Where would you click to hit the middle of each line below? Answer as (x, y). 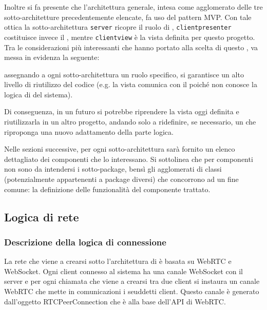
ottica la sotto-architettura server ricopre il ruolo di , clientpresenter (118, 27)
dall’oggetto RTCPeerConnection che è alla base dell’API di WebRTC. (115, 301)
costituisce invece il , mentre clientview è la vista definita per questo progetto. (130, 37)
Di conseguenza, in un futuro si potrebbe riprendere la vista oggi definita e (122, 111)
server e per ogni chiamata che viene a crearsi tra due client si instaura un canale (132, 281)
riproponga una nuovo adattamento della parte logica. (89, 131)
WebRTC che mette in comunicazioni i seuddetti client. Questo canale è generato (132, 291)
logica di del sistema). (39, 94)
